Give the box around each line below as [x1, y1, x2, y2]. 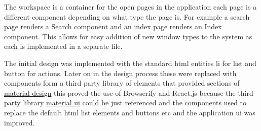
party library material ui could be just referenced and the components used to [4, 97, 247, 108]
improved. [4, 117, 35, 127]
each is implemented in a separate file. [4, 41, 123, 51]
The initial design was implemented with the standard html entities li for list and [4, 57, 256, 68]
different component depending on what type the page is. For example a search [4, 11, 250, 22]
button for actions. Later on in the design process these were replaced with [4, 68, 237, 78]
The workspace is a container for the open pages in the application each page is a [4, 2, 257, 12]
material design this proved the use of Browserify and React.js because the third [4, 87, 253, 98]
